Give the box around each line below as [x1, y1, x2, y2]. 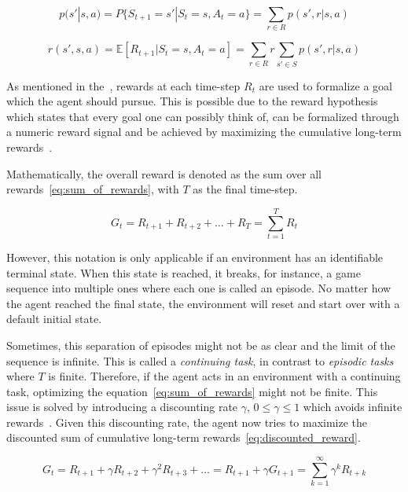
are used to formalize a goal [259, 77, 392, 94]
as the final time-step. [193, 181, 298, 197]
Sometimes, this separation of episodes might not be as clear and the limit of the [6, 336, 395, 353]
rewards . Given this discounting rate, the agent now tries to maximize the [6, 413, 368, 430]
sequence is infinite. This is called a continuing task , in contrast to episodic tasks [6, 352, 394, 369]
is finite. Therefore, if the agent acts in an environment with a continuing [48, 368, 401, 384]
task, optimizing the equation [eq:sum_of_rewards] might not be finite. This [6, 383, 378, 399]
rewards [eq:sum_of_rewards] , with [6, 181, 179, 197]
